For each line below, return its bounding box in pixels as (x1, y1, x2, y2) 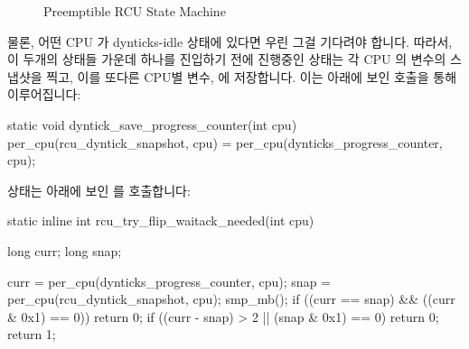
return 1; (7, 325, 56, 344)
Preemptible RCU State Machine (43, 2, 226, 20)
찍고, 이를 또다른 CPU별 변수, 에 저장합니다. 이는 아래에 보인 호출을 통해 (46, 67, 457, 86)
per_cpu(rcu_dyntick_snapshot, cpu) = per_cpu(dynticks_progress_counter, (7, 133, 443, 152)
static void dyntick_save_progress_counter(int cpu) (7, 115, 297, 133)
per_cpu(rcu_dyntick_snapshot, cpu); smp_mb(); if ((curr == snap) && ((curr (7, 289, 455, 308)
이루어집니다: (7, 85, 81, 104)
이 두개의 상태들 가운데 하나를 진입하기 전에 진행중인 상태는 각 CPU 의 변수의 (7, 50, 446, 69)
